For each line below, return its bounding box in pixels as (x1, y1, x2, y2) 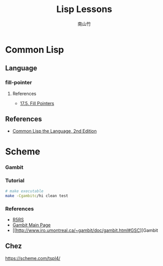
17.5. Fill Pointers (20, 100, 54, 106)
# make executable (5, 189, 44, 194)
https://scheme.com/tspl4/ (5, 255, 61, 261)
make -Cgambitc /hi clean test (5, 193, 69, 198)
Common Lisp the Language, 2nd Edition (12, 128, 97, 134)
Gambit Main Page (12, 222, 51, 228)
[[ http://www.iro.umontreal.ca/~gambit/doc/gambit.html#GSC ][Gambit (12, 227, 158, 233)
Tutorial (5, 177, 25, 184)
